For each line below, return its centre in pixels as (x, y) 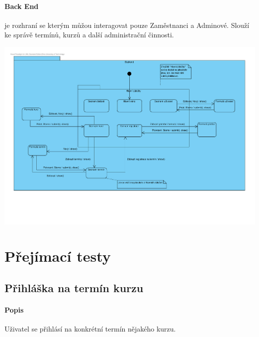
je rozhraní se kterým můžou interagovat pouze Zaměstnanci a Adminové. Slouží (127, 25)
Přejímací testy (58, 255)
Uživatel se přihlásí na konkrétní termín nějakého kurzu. (90, 328)
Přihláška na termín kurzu (74, 287)
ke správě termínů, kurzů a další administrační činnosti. (89, 35)
